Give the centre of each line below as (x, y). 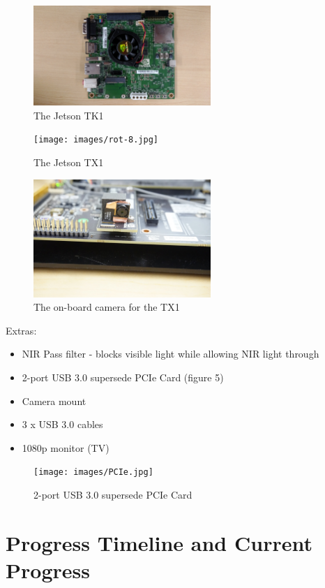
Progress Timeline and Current (159, 542)
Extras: (21, 330)
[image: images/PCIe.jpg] (93, 472)
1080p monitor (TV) (66, 447)
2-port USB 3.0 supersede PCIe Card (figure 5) (123, 377)
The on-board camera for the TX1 (107, 307)
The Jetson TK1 (69, 115)
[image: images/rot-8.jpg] (96, 140)
